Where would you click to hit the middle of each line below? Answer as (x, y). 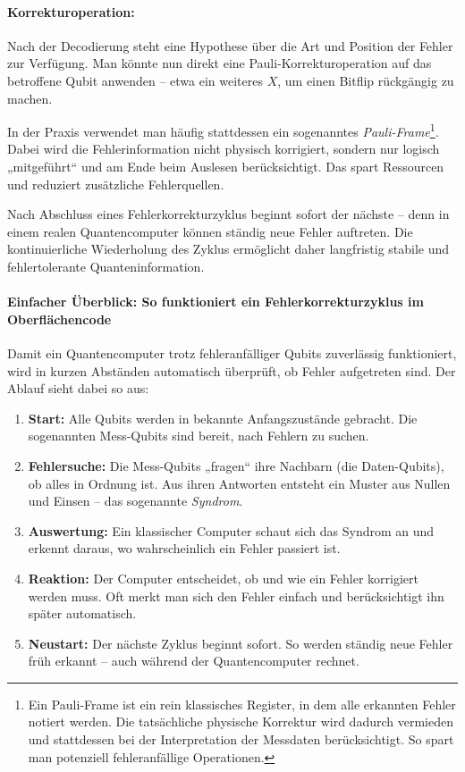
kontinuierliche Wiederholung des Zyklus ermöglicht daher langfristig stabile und (228, 249)
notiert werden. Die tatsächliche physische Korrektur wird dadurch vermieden (241, 722)
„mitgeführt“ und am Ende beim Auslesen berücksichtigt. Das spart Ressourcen (226, 167)
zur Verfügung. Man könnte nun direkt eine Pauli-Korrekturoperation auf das (220, 63)
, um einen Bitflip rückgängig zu (366, 80)
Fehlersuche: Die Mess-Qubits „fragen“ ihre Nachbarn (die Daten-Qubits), (236, 465)
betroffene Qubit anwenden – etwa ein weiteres (135, 80)
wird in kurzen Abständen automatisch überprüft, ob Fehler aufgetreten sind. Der (232, 370)
